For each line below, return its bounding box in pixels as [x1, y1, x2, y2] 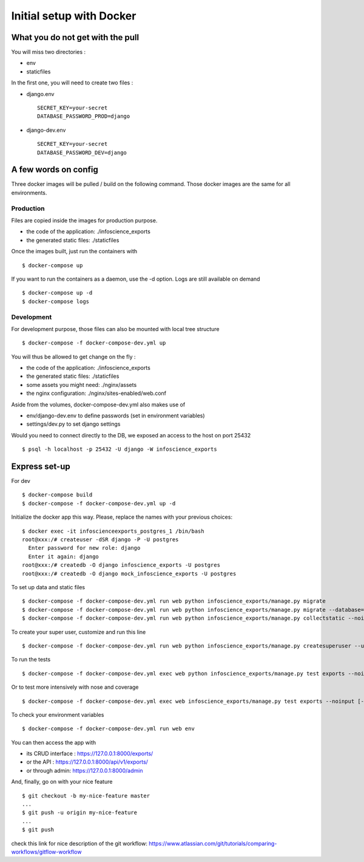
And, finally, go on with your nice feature [11, 778, 113, 785]
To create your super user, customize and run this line [11, 628, 146, 635]
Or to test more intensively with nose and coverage [11, 683, 139, 691]
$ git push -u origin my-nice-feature [22, 809, 138, 816]
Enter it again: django [28, 553, 99, 560]
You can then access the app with [11, 739, 96, 746]
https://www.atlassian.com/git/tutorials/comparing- [149, 840, 277, 847]
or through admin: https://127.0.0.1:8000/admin [26, 767, 143, 774]
